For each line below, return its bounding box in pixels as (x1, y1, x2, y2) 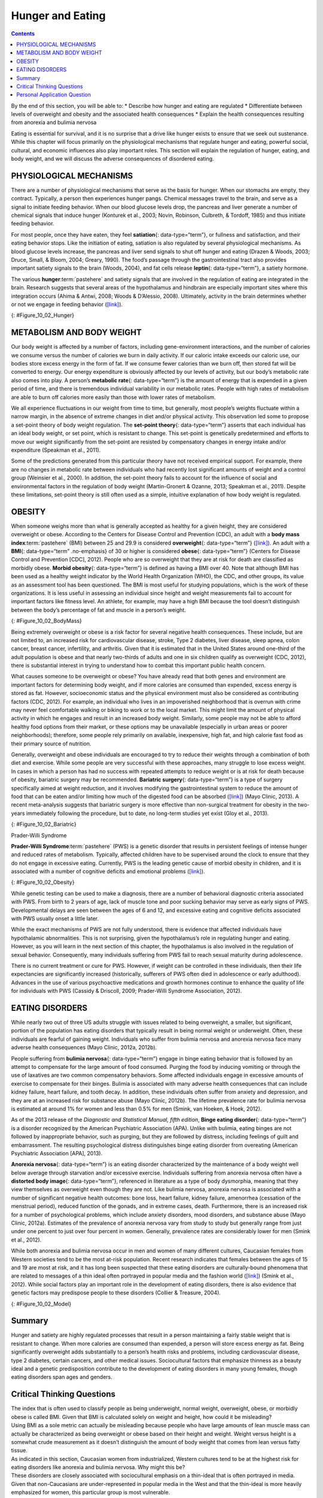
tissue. (11, 1447, 28, 1454)
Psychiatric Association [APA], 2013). (11, 1149, 103, 1156)
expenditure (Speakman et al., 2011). (11, 446, 101, 454)
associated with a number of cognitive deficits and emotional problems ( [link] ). (11, 868, 206, 875)
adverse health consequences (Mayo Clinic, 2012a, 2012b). (11, 1044, 157, 1051)
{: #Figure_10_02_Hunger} (11, 312, 75, 319)
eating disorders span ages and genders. (11, 1373, 113, 1381)
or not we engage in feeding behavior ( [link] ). (11, 301, 123, 308)
